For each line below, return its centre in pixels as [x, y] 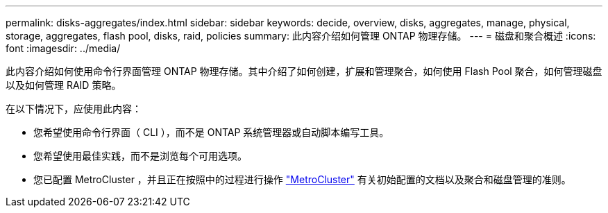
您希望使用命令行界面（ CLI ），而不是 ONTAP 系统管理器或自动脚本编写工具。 [211, 132]
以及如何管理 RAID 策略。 [64, 85]
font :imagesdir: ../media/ [63, 48]
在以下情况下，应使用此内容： [74, 109]
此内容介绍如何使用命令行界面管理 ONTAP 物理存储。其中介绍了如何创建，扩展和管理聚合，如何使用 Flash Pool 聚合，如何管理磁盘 [304, 71]
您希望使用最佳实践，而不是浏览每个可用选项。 [140, 156]
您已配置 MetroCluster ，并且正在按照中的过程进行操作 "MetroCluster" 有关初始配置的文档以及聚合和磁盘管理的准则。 [302, 179]
